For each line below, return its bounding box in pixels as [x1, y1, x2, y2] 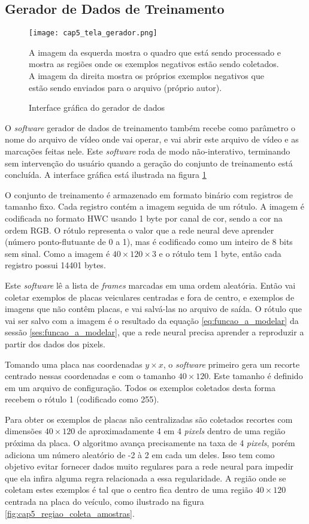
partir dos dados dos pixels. [5, 337, 106, 350]
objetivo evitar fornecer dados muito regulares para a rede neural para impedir [5, 460, 294, 472]
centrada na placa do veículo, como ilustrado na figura [5, 495, 204, 508]
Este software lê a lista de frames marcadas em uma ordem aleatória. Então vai [5, 278, 296, 291]
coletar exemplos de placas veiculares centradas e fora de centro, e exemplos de [5, 290, 295, 303]
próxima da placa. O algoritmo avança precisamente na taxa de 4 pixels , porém [5, 437, 295, 449]
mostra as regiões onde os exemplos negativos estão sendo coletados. [29, 57, 279, 70]
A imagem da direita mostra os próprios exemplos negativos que [29, 69, 264, 82]
